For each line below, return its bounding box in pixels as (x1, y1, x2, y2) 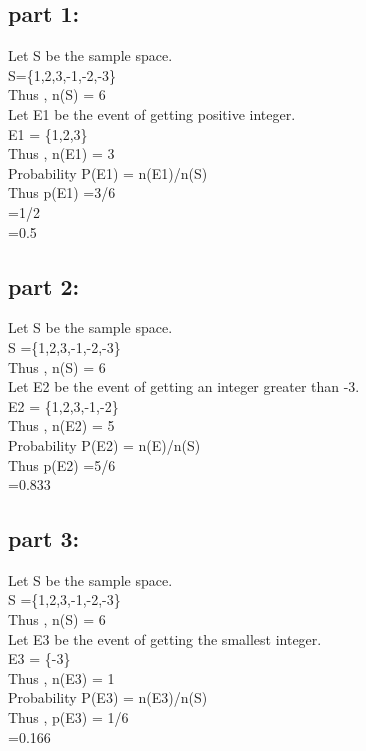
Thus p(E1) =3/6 (8, 182, 116, 203)
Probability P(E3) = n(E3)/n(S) (8, 687, 208, 708)
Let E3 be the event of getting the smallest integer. (8, 628, 322, 649)
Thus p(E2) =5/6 (8, 454, 116, 475)
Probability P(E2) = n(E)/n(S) (8, 434, 201, 455)
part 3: (8, 523, 80, 554)
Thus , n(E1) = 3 (8, 143, 115, 164)
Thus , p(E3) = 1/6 (8, 707, 129, 728)
